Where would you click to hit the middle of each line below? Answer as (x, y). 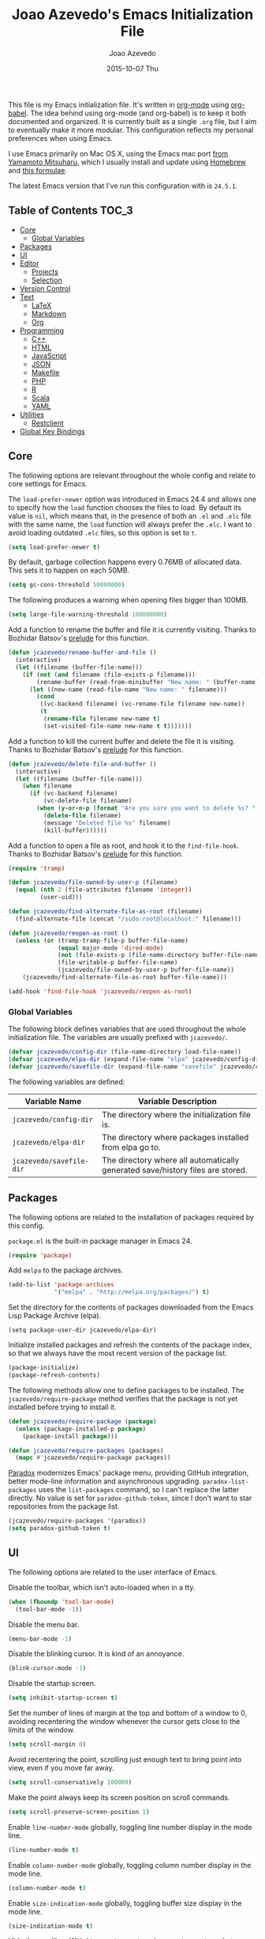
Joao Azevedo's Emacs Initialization (132, 15)
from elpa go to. (131, 1147)
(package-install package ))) (70, 1436)
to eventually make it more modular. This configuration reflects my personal (131, 130)
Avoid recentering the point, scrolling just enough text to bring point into (125, 1759)
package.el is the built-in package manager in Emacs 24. (100, 1241)
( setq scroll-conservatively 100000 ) (70, 1782)
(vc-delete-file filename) (88, 801)
